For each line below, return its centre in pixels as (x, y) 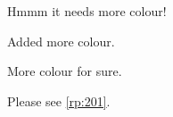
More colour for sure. (65, 71)
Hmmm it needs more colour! (87, 11)
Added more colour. (61, 41)
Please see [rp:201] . (59, 100)
